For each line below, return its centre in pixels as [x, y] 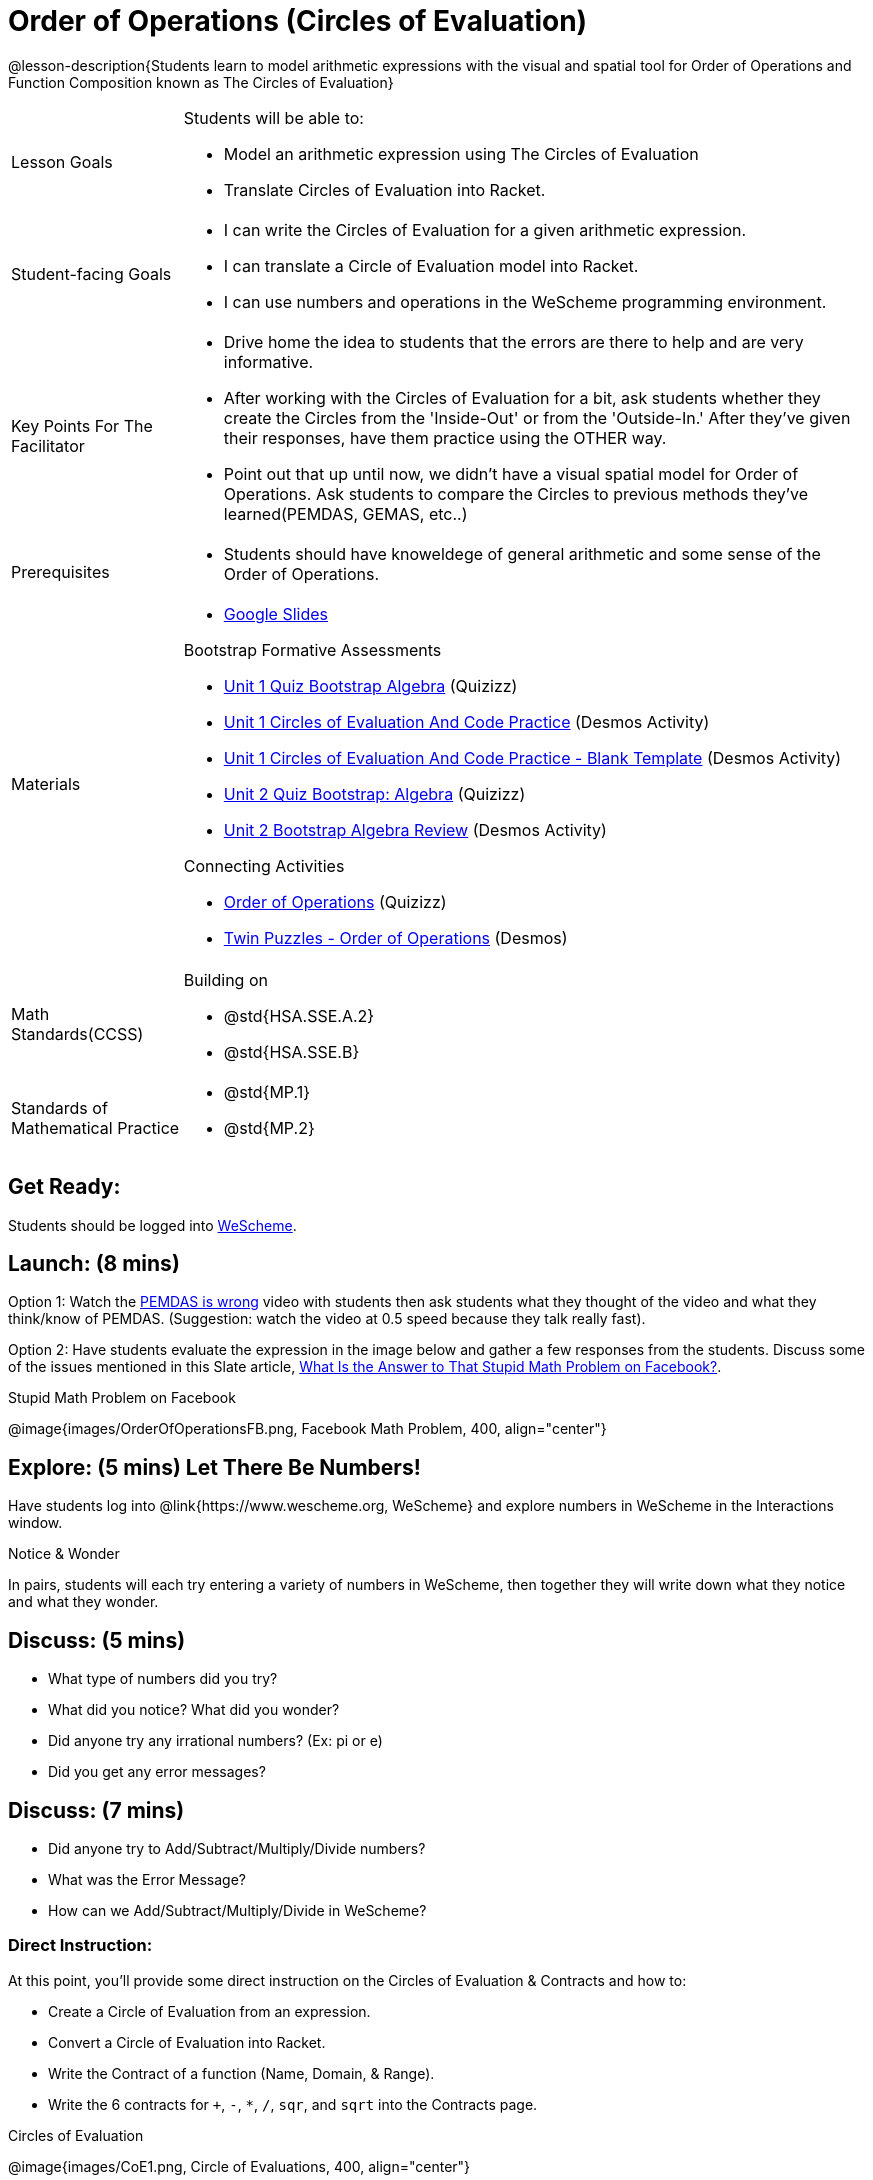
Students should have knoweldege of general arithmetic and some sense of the [522, 553]
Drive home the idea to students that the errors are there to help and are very [513, 341]
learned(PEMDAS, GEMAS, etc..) [345, 513]
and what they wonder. [83, 1602]
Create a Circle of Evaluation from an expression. [209, 2011]
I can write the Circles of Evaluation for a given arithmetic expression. [485, 229]
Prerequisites [60, 571]
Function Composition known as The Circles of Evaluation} [201, 82]
